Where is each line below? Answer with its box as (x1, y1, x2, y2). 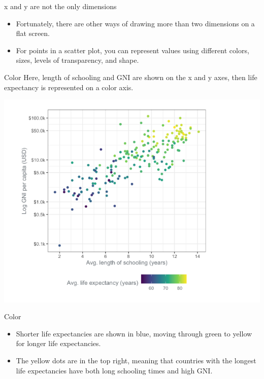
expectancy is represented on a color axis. (4, 82, 134, 92)
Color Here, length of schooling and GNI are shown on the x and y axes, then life (4, 71, 257, 82)
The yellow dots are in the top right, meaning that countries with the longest (16, 355, 256, 366)
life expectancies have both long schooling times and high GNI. (16, 365, 213, 375)
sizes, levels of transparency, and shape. (16, 55, 139, 65)
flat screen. (16, 28, 50, 39)
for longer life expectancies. (16, 338, 101, 349)
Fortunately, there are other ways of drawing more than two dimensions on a (16, 18, 255, 28)
